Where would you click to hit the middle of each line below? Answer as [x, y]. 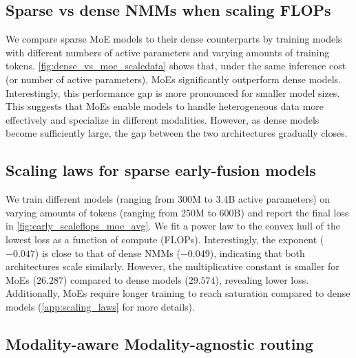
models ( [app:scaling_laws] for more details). [100, 306]
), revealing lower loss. [262, 279]
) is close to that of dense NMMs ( [107, 253]
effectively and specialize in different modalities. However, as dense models [163, 119]
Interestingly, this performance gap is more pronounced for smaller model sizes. [173, 92]
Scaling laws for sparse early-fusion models [161, 170]
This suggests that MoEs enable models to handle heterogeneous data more [165, 106]
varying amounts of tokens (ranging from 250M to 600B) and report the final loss [177, 212]
